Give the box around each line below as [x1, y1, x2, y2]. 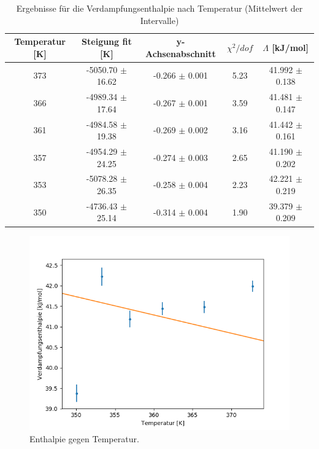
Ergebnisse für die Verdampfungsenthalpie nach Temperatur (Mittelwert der [16, 2, 303, 14]
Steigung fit [82, 35, 132, 48]
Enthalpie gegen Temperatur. [29, 432, 139, 445]
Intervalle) [140, 14, 179, 26]
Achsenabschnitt [145, 47, 216, 60]
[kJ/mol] [272, 41, 309, 53]
